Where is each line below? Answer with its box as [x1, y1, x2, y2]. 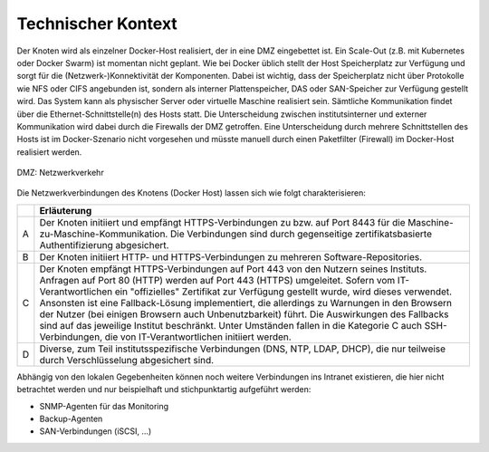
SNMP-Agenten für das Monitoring [39, 400, 169, 411]
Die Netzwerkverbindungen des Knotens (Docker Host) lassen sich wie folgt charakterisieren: [16, 188, 367, 198]
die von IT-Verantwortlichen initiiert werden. [104, 331, 292, 343]
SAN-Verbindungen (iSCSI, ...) [39, 426, 152, 437]
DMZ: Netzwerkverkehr [16, 168, 104, 178]
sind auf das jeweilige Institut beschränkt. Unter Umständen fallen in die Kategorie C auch [39, 319, 423, 332]
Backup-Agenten [39, 413, 103, 425]
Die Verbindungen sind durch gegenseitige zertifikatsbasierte [169, 227, 432, 240]
